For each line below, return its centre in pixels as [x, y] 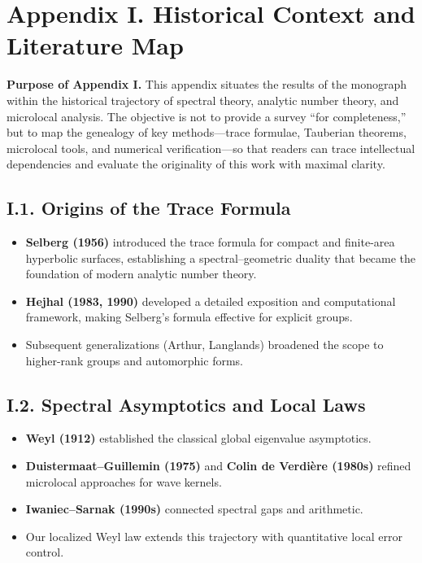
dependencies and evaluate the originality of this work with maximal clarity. [196, 164]
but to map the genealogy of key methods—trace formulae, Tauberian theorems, [207, 132]
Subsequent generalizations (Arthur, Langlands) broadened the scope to [204, 345]
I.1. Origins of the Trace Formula [149, 208]
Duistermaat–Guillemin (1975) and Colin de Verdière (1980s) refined [218, 466]
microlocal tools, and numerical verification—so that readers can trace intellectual [211, 148]
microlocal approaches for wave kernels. [124, 481]
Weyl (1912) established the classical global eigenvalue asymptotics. [198, 438]
